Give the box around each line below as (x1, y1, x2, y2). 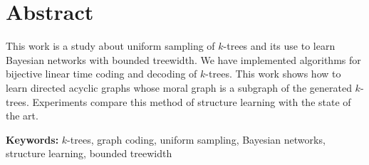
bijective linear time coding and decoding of (6, 66, 197, 81)
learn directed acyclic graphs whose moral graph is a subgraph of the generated (6, 80, 352, 95)
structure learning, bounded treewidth (6, 146, 172, 161)
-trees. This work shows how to (205, 66, 341, 81)
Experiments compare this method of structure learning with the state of (32, 94, 351, 109)
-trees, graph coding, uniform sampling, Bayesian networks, (67, 132, 326, 147)
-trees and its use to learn (223, 38, 336, 53)
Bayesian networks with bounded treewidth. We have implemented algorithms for (6, 52, 361, 67)
